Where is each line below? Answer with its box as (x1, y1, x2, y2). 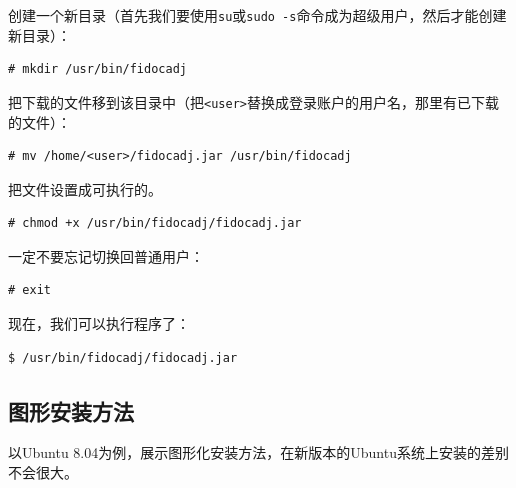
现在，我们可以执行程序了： (8, 313, 190, 334)
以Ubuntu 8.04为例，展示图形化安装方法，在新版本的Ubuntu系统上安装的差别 (8, 442, 509, 463)
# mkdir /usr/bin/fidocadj (8, 62, 187, 77)
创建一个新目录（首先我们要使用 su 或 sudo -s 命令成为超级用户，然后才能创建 (8, 5, 507, 25)
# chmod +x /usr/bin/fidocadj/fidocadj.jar (8, 216, 302, 231)
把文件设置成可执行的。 (8, 178, 162, 199)
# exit (8, 283, 51, 298)
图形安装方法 (8, 395, 134, 426)
